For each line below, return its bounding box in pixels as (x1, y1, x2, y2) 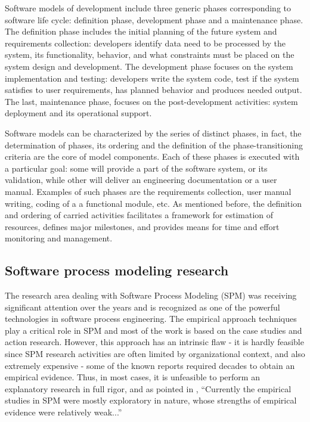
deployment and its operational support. (5, 107, 152, 119)
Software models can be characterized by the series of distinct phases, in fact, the (5, 126, 302, 139)
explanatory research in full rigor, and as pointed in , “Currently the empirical (5, 382, 292, 395)
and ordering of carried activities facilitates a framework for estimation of (5, 209, 274, 221)
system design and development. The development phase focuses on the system (5, 60, 293, 72)
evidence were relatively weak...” (5, 406, 122, 418)
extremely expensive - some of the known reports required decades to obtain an (5, 359, 295, 371)
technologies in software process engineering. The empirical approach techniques (5, 312, 297, 325)
